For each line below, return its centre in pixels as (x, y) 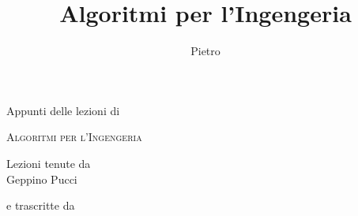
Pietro (205, 51)
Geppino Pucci (42, 179)
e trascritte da (41, 205)
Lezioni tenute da (49, 163)
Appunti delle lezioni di (63, 110)
